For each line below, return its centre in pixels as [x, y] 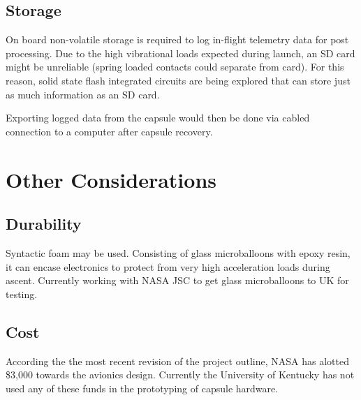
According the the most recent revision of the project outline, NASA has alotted [177, 361]
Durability [44, 224]
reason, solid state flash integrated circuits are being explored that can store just [178, 80]
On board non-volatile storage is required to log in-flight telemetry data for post [177, 39]
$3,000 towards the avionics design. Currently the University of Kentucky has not [180, 375]
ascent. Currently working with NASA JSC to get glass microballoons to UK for [177, 280]
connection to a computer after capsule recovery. [109, 131]
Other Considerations [111, 179]
